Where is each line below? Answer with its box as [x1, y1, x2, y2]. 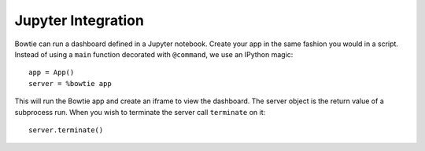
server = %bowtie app [28, 79, 112, 88]
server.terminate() [28, 125, 104, 135]
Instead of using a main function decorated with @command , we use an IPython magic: [14, 49, 294, 59]
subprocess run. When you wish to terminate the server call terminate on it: [14, 107, 266, 117]
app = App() [28, 68, 75, 77]
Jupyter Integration [14, 12, 145, 29]
